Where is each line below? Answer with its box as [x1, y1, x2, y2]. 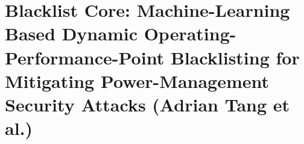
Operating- [144, 21, 236, 46]
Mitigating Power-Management [5, 68, 270, 93]
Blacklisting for [170, 45, 300, 69]
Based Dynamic [5, 21, 138, 46]
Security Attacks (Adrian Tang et [5, 92, 290, 116]
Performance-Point [5, 45, 165, 69]
